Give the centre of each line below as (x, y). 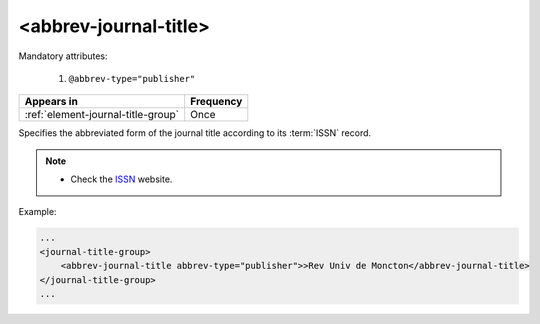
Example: (37, 211)
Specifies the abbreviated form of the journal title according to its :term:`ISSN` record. (195, 133)
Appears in (51, 102)
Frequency (216, 102)
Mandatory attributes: (63, 56)
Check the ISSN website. (121, 179)
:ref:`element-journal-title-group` (102, 115)
